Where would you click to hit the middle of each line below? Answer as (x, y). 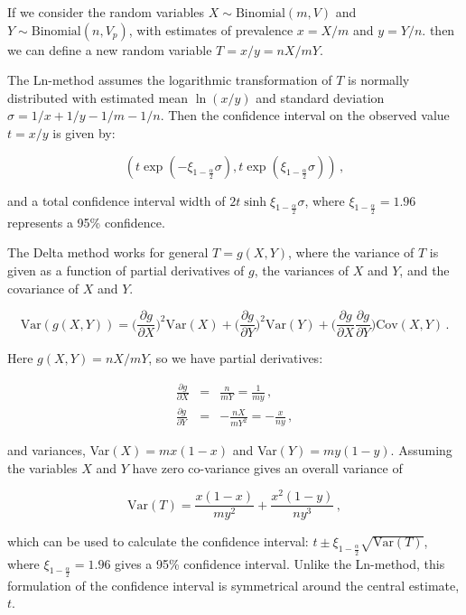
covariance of (43, 288)
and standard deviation (320, 97)
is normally (379, 80)
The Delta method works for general (108, 252)
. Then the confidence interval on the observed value (305, 115)
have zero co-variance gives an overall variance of (267, 467)
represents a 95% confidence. (86, 222)
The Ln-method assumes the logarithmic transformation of (170, 80)
